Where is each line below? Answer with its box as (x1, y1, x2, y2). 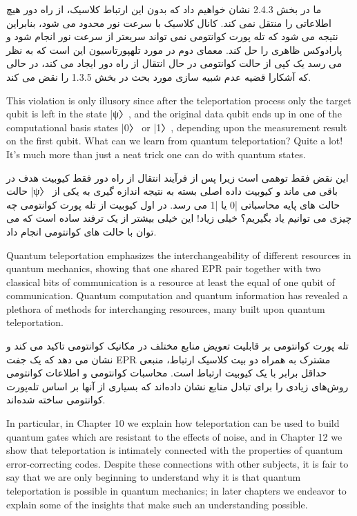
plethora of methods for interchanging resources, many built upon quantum (6, 301, 325, 316)
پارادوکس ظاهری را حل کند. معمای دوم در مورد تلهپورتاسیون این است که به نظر (6, 42, 342, 57)
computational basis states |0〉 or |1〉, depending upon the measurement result (6, 120, 347, 134)
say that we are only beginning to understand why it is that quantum (6, 470, 301, 484)
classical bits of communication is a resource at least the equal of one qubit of (6, 274, 335, 289)
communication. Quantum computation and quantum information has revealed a (6, 288, 348, 303)
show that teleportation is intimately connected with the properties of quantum (6, 443, 343, 457)
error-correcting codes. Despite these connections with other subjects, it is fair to (6, 456, 349, 470)
